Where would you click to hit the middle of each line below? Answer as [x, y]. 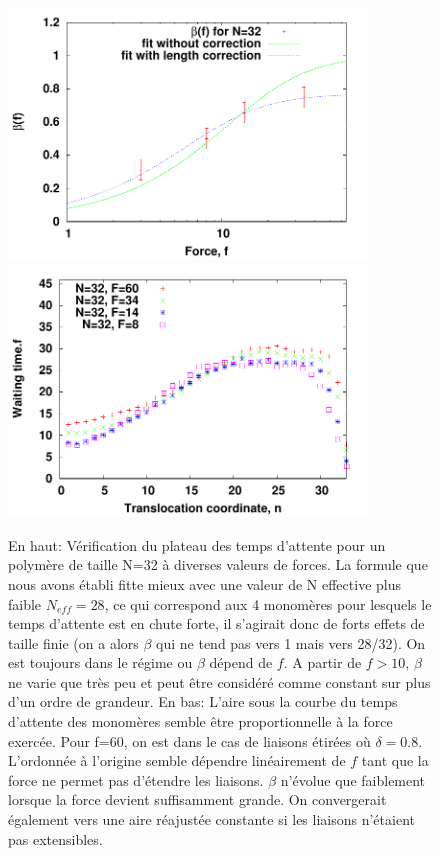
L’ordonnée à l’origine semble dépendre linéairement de [177, 760]
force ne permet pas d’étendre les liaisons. [136, 779]
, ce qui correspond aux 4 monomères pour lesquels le [268, 603]
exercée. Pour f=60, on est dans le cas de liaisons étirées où [189, 740]
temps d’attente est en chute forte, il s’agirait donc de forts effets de [216, 623]
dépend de [241, 662]
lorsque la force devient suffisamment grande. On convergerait [197, 799]
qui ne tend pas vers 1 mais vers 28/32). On [291, 642]
